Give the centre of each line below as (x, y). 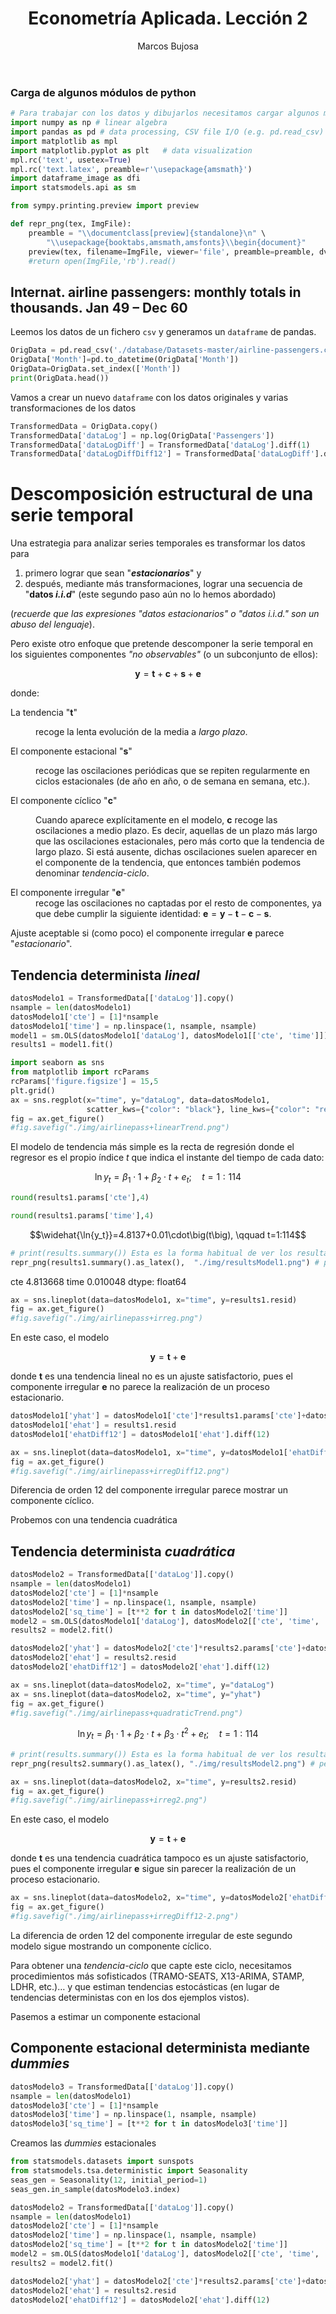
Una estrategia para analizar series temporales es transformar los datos (158, 543)
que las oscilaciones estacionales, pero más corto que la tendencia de (180, 841)
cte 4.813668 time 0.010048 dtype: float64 (98, 1281)
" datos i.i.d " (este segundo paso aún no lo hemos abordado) (150, 594)
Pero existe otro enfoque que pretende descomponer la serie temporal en (162, 644)
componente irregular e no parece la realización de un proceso (140, 1387)
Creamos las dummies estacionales (83, 2143)
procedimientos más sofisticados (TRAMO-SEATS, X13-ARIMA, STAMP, (157, 1976)
